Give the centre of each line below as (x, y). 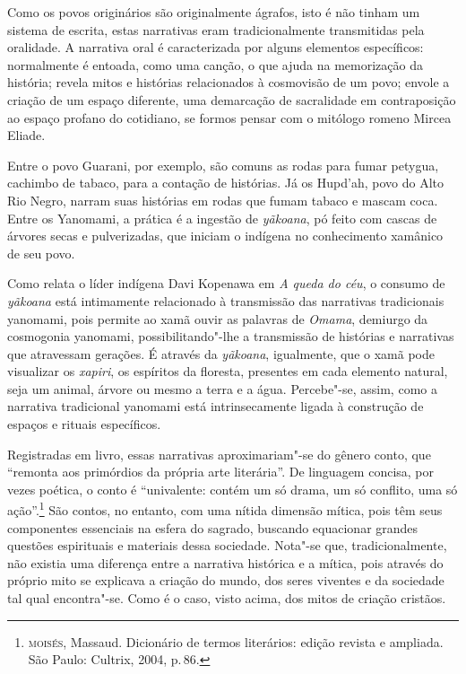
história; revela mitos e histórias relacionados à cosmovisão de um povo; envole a (229, 82)
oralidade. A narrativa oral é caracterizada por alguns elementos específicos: (216, 47)
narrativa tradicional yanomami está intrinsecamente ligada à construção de (216, 406)
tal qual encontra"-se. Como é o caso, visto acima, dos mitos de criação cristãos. (227, 598)
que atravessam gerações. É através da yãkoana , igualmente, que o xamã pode (221, 353)
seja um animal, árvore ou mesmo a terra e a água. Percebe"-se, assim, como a (222, 388)
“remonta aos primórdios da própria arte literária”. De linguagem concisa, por (221, 472)
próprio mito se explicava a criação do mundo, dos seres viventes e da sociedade (226, 580)
